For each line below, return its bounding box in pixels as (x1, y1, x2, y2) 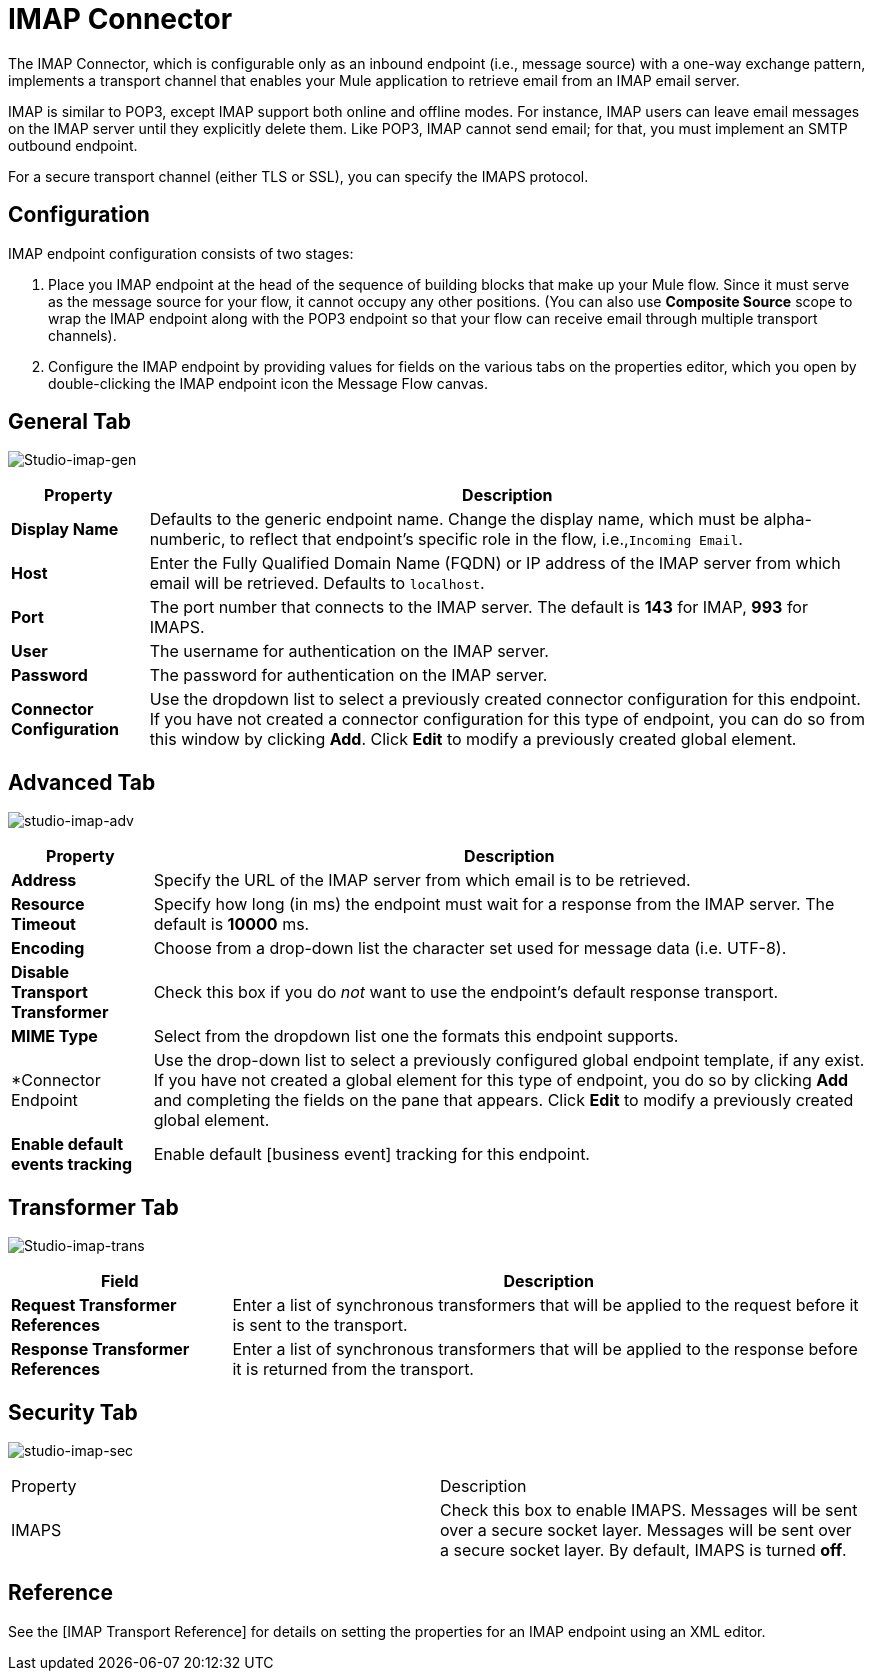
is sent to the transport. (232, 1315, 408, 1336)
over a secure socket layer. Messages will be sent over (440, 1519, 852, 1540)
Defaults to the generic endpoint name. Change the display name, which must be (149, 509, 759, 530)
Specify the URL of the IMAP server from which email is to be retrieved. (153, 870, 691, 891)
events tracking (11, 1154, 133, 1175)
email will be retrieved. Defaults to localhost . (149, 573, 485, 594)
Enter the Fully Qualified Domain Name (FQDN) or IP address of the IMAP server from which (149, 553, 841, 574)
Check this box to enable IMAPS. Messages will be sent (440, 1499, 858, 1520)
